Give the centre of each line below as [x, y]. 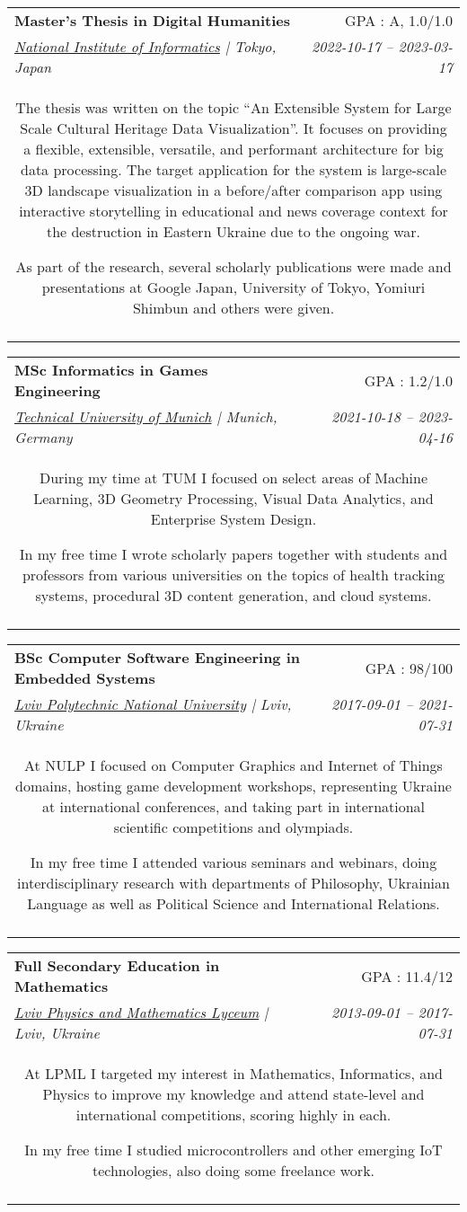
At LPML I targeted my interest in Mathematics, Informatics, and [233, 1073]
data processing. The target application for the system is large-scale [233, 169]
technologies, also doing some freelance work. [233, 1170]
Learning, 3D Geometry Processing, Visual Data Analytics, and [233, 498]
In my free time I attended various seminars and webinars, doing [233, 862]
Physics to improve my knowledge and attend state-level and [233, 1094]
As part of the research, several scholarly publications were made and [233, 266]
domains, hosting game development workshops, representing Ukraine [233, 786]
